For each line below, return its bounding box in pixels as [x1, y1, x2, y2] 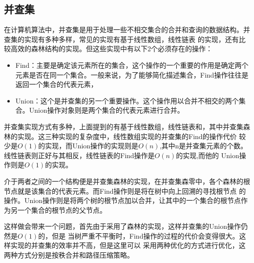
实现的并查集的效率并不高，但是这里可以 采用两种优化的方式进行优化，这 [10, 240, 246, 250]
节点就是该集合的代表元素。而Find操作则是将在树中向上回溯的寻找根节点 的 [4, 185, 246, 196]
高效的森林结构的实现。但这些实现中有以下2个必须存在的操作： [10, 43, 212, 54]
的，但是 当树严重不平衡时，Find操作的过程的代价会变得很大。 [38, 230, 239, 241]
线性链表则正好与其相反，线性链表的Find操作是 [4, 150, 155, 160]
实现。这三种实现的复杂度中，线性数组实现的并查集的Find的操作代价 [17, 131, 237, 141]
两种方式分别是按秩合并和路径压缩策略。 [4, 250, 134, 260]
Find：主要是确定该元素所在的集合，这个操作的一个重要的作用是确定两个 [15, 60, 249, 70]
